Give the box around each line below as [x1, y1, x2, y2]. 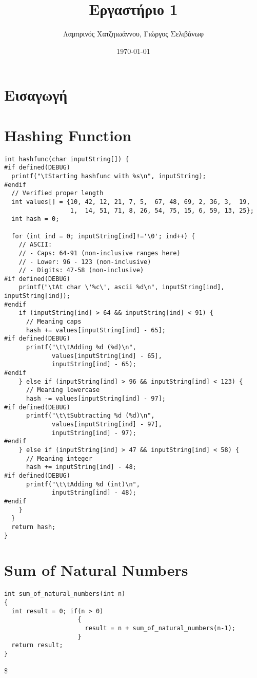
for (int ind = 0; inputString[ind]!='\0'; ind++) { [11, 232, 195, 240]
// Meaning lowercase [26, 386, 100, 394]
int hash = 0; [11, 215, 60, 223]
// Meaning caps [26, 318, 82, 326]
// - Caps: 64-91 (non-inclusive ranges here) [18, 249, 181, 257]
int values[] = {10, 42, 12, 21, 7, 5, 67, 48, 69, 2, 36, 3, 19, [11, 198, 250, 205]
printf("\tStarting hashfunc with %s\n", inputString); [11, 172, 206, 180]
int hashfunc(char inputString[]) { [4, 155, 129, 163]
